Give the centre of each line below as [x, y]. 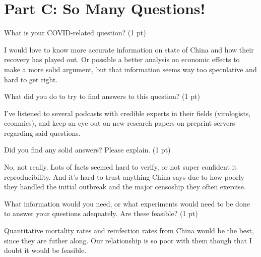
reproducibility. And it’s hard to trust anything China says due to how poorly [124, 176]
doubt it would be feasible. [45, 250]
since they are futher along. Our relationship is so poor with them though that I [128, 240]
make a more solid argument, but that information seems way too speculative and [130, 69]
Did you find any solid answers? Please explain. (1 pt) [87, 150]
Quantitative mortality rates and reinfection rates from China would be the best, [129, 230]
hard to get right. [31, 79]
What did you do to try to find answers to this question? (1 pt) [102, 96]
